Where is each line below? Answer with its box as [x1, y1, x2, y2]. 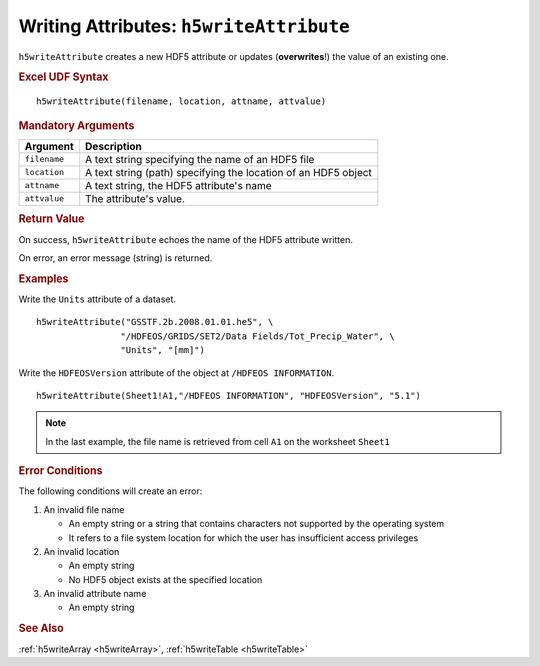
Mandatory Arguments [18, 118, 135, 132]
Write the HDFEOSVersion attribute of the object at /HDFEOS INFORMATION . [18, 366, 335, 379]
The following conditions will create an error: [18, 485, 203, 497]
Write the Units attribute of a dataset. [18, 293, 177, 305]
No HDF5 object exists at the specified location [68, 573, 263, 585]
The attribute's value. [85, 191, 185, 205]
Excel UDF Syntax [18, 70, 109, 84]
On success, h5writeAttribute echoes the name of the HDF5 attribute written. [18, 233, 354, 245]
